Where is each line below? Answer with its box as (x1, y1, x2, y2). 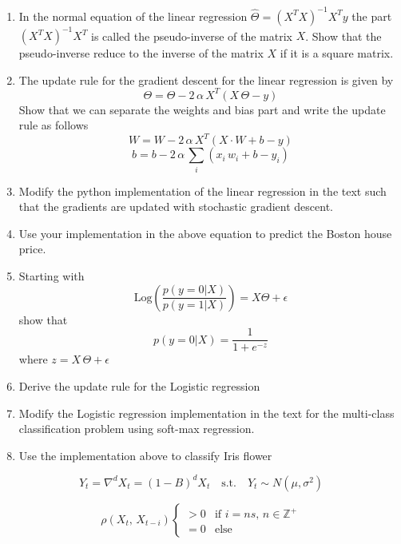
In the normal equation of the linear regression (18, 7, 248, 24)
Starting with (18, 268, 85, 284)
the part (351, 7, 392, 24)
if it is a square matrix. (280, 45, 394, 61)
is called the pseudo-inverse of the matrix (91, 27, 292, 43)
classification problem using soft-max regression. (18, 420, 255, 437)
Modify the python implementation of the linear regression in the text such (18, 182, 387, 199)
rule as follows (18, 117, 89, 133)
